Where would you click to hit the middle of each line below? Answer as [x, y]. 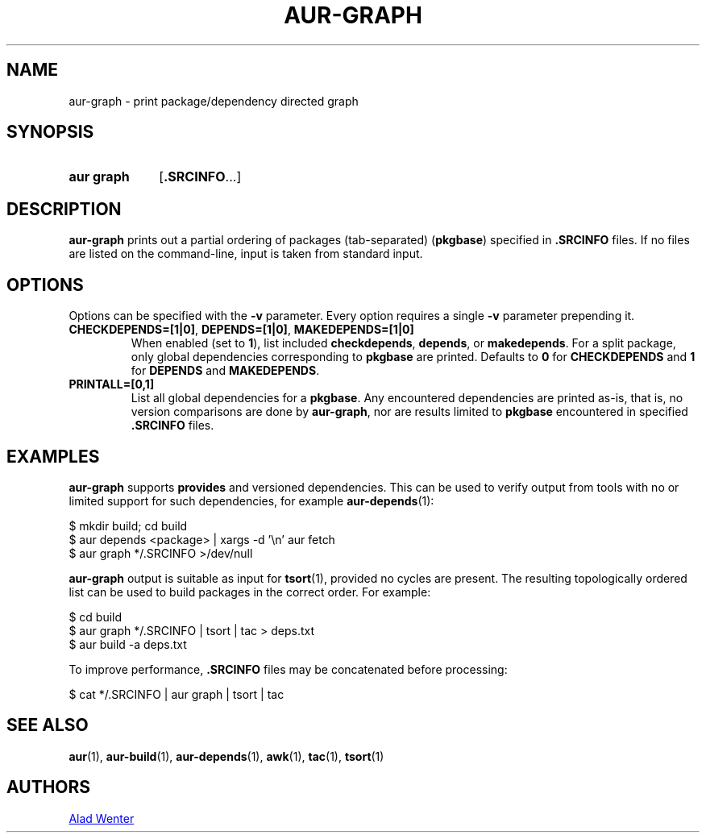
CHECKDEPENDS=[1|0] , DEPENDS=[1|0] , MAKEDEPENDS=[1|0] [241, 330]
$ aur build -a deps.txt [128, 644]
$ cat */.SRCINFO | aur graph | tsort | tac [176, 694]
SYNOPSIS [50, 132]
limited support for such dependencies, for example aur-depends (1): [251, 500]
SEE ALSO [48, 725]
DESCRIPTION [64, 209]
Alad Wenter [102, 818]
